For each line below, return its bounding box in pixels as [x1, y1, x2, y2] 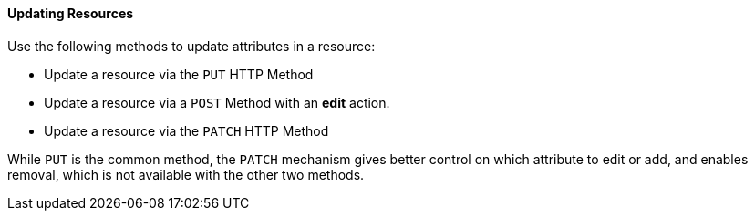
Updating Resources [7, 5, 134, 21]
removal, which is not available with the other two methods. [7, 166, 365, 182]
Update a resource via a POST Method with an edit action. [44, 94, 390, 110]
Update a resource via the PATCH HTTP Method [44, 122, 329, 139]
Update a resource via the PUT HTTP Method [44, 66, 314, 82]
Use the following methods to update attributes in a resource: [7, 37, 376, 54]
